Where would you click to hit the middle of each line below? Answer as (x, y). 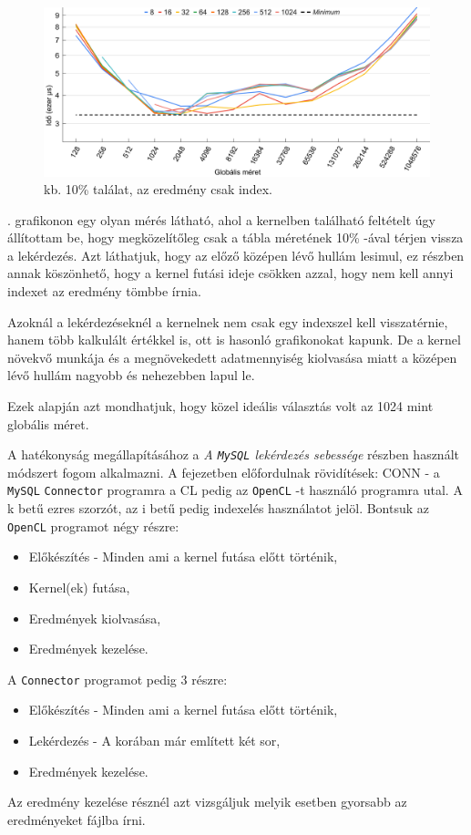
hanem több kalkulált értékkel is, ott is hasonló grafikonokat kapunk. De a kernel (234, 340)
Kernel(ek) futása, (79, 587)
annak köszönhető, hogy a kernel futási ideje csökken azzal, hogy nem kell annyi (230, 273)
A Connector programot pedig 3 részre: (118, 679)
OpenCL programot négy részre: (93, 526)
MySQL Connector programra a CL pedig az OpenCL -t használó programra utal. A (235, 490)
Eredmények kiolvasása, (95, 618)
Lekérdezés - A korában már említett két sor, (154, 740)
